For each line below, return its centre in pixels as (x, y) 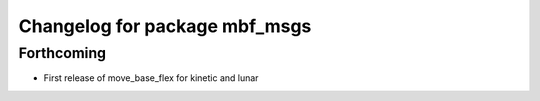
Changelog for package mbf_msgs (165, 26)
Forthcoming (62, 53)
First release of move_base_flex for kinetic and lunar (151, 78)
